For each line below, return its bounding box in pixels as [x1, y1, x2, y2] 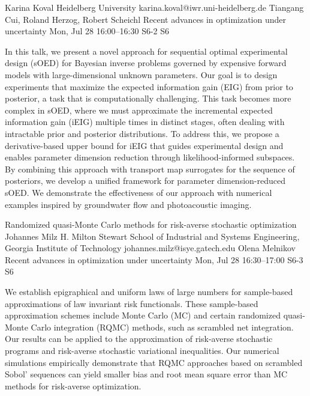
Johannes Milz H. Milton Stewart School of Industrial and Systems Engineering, [5, 230, 300, 242]
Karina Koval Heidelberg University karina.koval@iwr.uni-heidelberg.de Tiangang [5, 1, 304, 13]
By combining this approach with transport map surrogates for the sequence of [5, 162, 295, 175]
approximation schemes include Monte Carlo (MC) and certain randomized [5, 309, 281, 321]
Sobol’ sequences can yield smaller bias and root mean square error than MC [5, 368, 288, 380]
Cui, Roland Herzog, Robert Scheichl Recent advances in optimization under [5, 13, 287, 25]
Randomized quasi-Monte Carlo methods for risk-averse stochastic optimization [5, 218, 297, 231]
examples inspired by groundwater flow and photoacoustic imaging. [5, 198, 252, 210]
